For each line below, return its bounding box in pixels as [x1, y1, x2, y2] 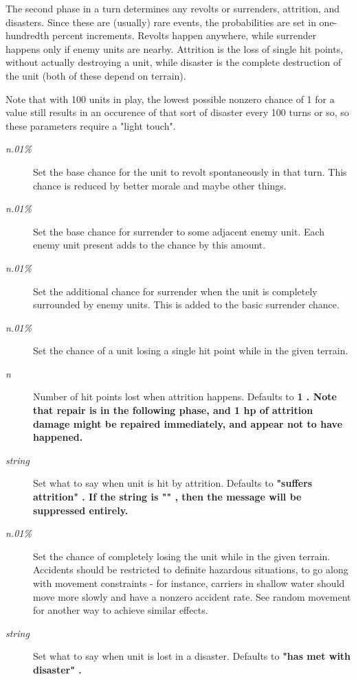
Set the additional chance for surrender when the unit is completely [33, 284, 318, 298]
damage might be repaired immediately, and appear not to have [33, 416, 343, 430]
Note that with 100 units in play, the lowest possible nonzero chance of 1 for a [5, 91, 335, 106]
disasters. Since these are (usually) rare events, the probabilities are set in [5, 14, 316, 29]
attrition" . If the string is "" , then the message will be [33, 490, 302, 504]
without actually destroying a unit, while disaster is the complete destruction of [5, 55, 342, 69]
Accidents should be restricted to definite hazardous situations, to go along [33, 562, 348, 577]
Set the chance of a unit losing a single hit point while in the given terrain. [33, 343, 348, 358]
